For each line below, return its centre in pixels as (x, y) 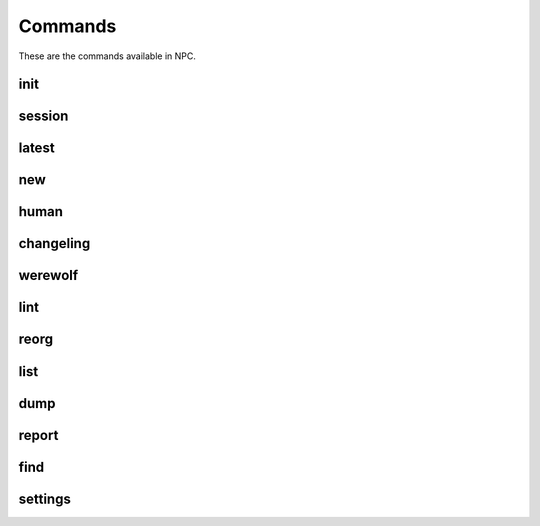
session (43, 116)
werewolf (48, 275)
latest (36, 148)
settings (45, 498)
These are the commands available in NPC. (107, 56)
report (38, 435)
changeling (54, 243)
